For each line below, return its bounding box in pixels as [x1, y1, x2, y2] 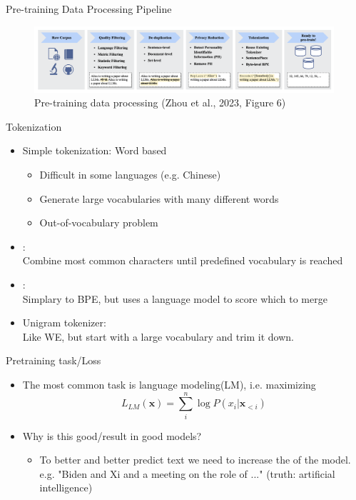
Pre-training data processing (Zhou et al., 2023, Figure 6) [34, 95, 286, 110]
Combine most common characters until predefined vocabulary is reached [22, 253, 343, 268]
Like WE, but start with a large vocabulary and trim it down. [22, 329, 295, 344]
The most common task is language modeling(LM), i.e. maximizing [22, 376, 316, 391]
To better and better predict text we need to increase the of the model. [39, 452, 351, 467]
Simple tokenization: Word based [22, 143, 167, 158]
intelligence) [39, 480, 93, 495]
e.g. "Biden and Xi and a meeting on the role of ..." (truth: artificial [39, 466, 335, 481]
